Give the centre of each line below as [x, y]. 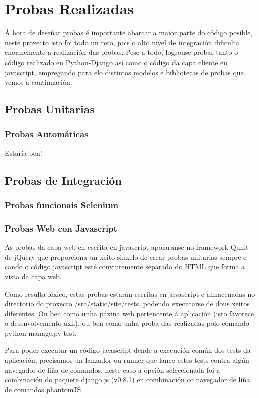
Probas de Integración [63, 180]
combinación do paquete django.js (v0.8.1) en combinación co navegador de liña [127, 380]
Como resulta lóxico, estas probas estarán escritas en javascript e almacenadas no [130, 293]
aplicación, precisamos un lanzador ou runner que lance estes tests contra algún [127, 360]
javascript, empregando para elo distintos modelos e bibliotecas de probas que [124, 72]
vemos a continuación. [38, 82]
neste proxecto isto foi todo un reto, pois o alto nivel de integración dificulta [122, 42]
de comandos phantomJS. [44, 389]
